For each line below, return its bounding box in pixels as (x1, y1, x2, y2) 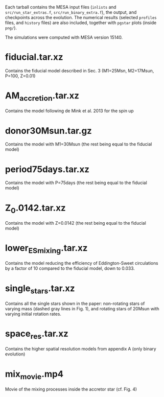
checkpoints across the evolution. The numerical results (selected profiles (5, 15, 157, 20)
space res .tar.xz (5, 328, 69, 341)
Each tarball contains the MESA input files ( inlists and (5, 4, 117, 10)
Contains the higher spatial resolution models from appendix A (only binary (5, 346, 157, 352)
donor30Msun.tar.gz (5, 125, 92, 136)
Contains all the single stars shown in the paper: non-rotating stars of (5, 301, 145, 306)
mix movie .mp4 (5, 368, 64, 381)
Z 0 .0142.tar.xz (5, 202, 66, 215)
